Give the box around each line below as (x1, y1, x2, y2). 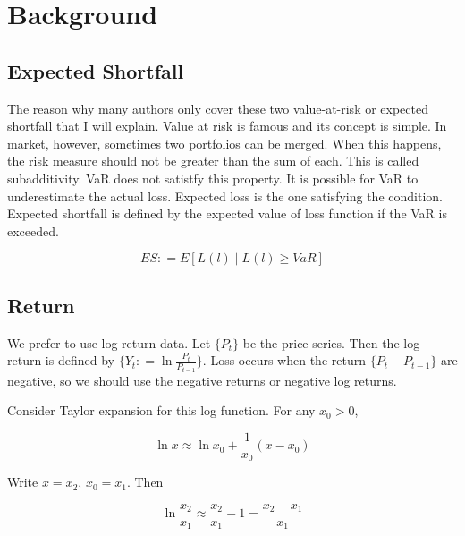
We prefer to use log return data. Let (7, 333, 211, 352)
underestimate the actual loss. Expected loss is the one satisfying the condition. (7, 186, 443, 205)
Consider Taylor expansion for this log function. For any (7, 401, 316, 420)
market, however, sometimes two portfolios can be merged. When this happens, (7, 133, 442, 152)
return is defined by (7, 351, 114, 370)
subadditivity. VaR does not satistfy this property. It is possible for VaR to (7, 168, 418, 187)
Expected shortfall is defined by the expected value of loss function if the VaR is (7, 204, 447, 223)
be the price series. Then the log (242, 333, 420, 352)
